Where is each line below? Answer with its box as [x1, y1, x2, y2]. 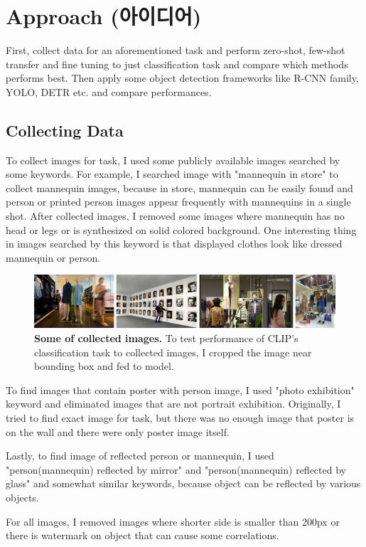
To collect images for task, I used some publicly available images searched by [6, 152, 340, 167]
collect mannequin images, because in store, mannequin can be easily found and [6, 180, 353, 195]
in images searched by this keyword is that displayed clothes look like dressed [6, 236, 343, 251]
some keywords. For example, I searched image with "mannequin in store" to [6, 166, 338, 181]
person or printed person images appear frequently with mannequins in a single [6, 194, 351, 209]
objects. [6, 489, 39, 504]
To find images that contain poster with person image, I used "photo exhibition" [6, 382, 355, 397]
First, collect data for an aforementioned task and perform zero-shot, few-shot [6, 43, 345, 58]
